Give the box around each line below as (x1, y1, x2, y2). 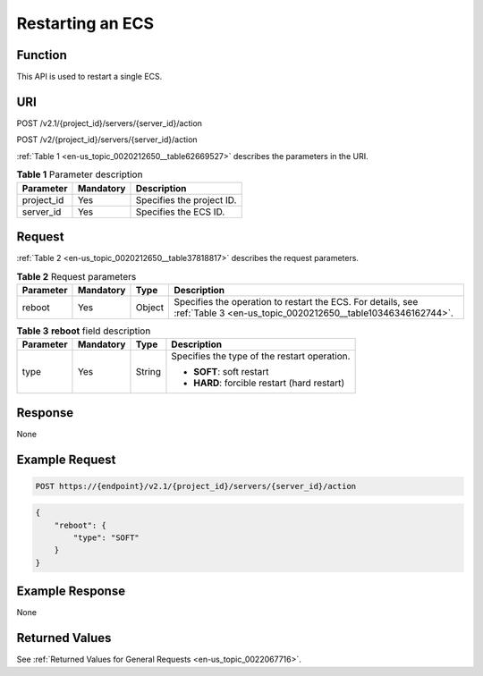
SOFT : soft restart (193, 366, 269, 378)
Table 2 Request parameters (16, 270, 137, 283)
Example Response (16, 584, 125, 599)
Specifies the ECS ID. (135, 206, 225, 218)
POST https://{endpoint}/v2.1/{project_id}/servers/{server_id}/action (35, 481, 357, 491)
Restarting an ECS (16, 13, 154, 33)
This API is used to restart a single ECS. (16, 72, 163, 82)
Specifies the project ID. (135, 193, 237, 206)
